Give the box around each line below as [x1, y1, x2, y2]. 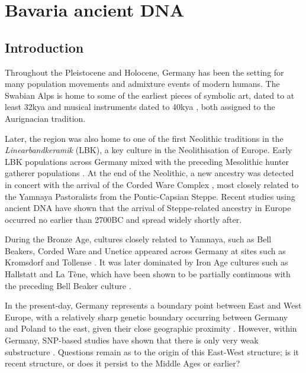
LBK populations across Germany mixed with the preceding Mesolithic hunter [5, 155, 289, 167]
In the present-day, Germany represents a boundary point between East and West [5, 299, 302, 312]
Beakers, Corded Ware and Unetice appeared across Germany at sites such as [5, 244, 286, 257]
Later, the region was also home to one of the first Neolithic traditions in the [5, 132, 284, 144]
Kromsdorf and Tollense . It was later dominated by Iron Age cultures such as [5, 256, 288, 268]
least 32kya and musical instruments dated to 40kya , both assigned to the [5, 100, 275, 113]
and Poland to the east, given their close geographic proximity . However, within [5, 322, 297, 335]
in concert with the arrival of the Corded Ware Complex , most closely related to [5, 178, 299, 190]
